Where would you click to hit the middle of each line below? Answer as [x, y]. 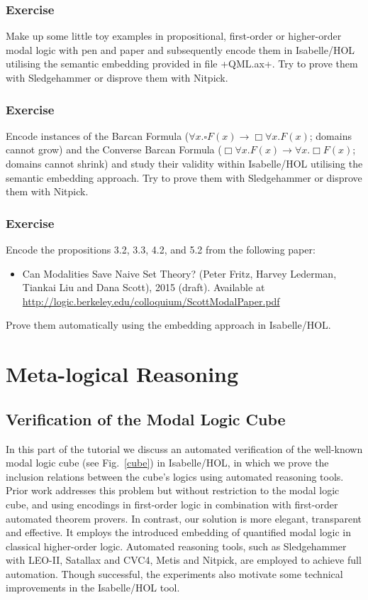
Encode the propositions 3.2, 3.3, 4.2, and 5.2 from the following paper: [161, 249]
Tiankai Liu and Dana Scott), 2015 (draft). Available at [144, 287]
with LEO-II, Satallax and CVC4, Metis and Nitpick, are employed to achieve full [184, 560]
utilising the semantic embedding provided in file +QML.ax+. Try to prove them [182, 64]
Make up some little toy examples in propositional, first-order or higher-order [174, 36]
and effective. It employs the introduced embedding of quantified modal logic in [179, 532]
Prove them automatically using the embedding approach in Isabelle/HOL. [168, 325]
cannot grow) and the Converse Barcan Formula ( [114, 149]
